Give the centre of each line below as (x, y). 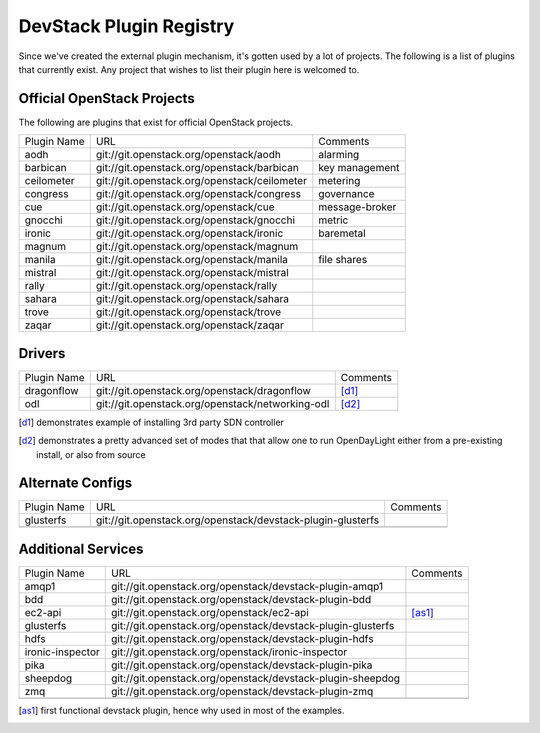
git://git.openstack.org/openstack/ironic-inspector (229, 652)
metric (333, 220)
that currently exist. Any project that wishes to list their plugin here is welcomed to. (189, 69)
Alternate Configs (75, 483)
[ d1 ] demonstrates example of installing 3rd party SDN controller (151, 422)
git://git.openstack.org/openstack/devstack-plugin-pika (242, 665)
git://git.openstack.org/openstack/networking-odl (212, 403)
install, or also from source (91, 454)
